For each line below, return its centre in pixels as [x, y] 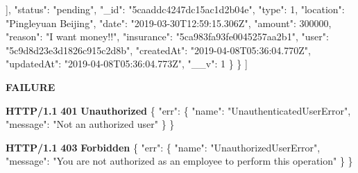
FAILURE [31, 86]
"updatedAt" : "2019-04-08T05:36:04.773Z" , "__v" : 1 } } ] [127, 64]
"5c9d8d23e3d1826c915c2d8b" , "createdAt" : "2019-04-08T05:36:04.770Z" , [158, 50]
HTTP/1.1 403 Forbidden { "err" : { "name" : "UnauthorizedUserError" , [163, 147]
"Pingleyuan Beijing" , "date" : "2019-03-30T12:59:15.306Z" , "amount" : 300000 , [169, 23]
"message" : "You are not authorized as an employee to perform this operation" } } [179, 161]
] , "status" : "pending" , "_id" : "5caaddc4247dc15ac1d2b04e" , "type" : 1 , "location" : [175, 9]
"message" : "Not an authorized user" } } [90, 124]
